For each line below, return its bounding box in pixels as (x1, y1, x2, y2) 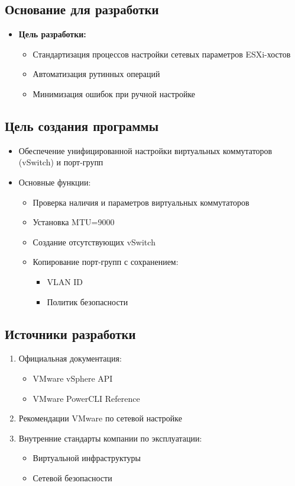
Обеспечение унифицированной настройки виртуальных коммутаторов (18, 144, 273, 156)
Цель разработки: (18, 28, 86, 40)
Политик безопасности (47, 295, 128, 308)
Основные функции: (18, 175, 91, 188)
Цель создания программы (5, 116, 159, 135)
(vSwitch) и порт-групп (18, 156, 103, 168)
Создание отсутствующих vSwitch (33, 235, 155, 248)
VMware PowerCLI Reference (33, 392, 140, 404)
